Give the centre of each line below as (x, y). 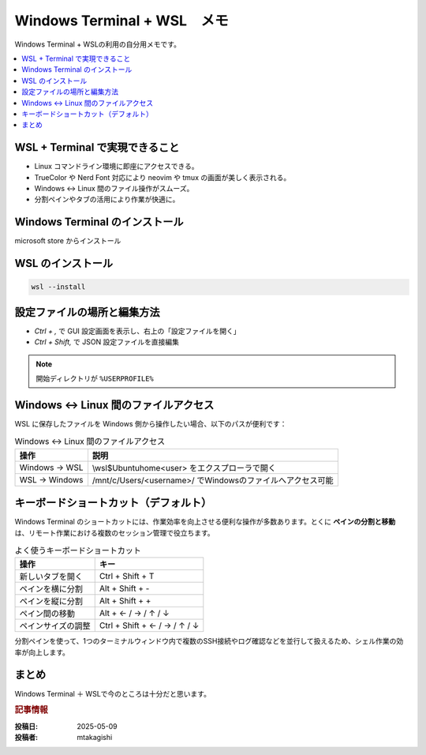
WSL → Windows (51, 479)
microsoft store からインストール (68, 241)
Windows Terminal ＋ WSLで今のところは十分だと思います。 (112, 693)
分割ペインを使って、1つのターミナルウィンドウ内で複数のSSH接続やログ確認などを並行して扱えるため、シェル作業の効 (209, 641)
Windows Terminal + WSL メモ (121, 21)
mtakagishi (95, 738)
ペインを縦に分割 (51, 602)
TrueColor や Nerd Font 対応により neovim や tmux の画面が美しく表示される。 (163, 177)
